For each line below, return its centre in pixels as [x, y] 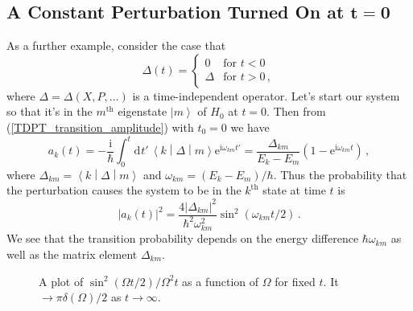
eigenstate [142, 111]
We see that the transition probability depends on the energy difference [183, 238]
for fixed [295, 281]
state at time [294, 190]
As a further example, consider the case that [116, 45]
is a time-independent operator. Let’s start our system [266, 95]
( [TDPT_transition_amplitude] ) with [100, 127]
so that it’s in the [50, 111]
